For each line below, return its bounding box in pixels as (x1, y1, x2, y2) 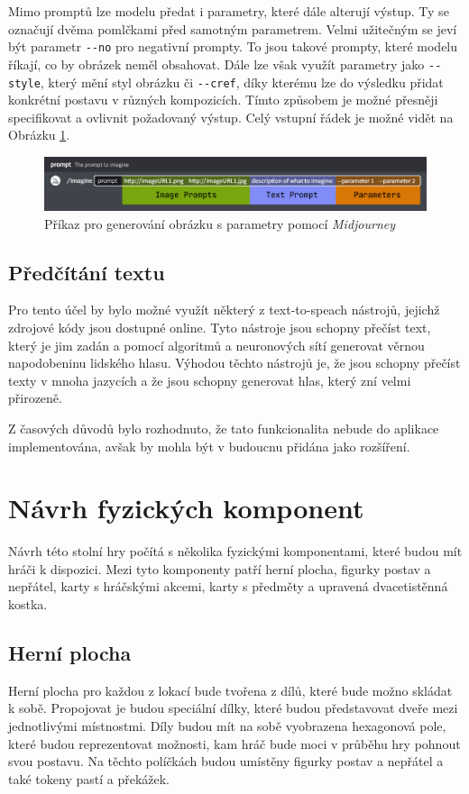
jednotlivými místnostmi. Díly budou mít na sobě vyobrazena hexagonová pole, (8, 716, 446, 735)
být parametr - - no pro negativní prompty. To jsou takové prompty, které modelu (8, 37, 458, 56)
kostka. (8, 595, 48, 614)
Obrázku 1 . (8, 125, 70, 144)
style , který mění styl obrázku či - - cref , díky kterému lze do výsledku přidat (8, 72, 444, 91)
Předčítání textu (8, 258, 165, 286)
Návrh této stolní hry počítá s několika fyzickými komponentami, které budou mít (8, 542, 463, 561)
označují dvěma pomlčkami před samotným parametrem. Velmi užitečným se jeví (8, 19, 457, 38)
